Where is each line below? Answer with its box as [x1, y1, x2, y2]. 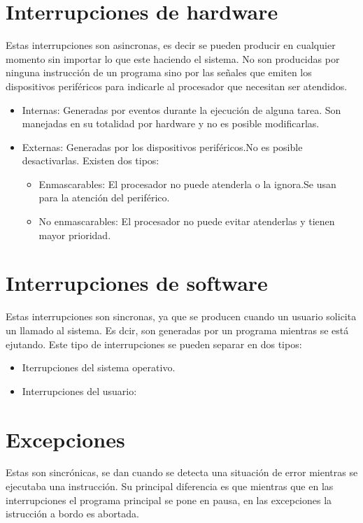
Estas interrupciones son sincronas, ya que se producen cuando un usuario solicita [6, 309, 357, 324]
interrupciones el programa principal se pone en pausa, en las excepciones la [6, 492, 332, 507]
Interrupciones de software [6, 268, 268, 297]
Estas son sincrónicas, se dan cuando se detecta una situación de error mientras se [6, 465, 358, 480]
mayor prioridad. [38, 227, 111, 242]
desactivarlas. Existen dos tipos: [22, 153, 159, 168]
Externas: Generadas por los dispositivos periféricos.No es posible [22, 139, 303, 154]
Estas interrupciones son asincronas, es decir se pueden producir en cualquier [6, 38, 336, 52]
